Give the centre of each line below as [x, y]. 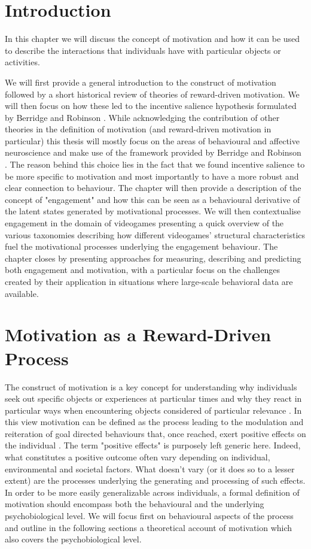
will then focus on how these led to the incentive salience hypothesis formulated [151, 106]
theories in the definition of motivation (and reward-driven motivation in [138, 129]
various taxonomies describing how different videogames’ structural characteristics [155, 234]
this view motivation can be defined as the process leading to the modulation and [154, 422]
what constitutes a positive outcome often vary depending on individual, [138, 457]
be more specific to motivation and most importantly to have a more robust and [152, 176]
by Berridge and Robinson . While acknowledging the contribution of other [142, 117]
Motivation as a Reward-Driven [138, 334]
